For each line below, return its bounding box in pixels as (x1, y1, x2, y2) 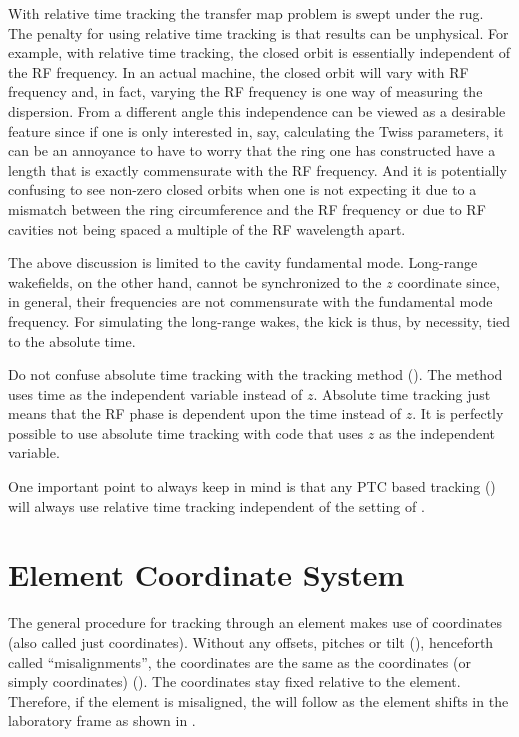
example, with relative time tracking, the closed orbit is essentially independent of (8, 42, 511, 63)
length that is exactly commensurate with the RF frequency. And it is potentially (8, 159, 507, 180)
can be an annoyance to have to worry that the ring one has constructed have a (8, 140, 496, 161)
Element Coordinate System (8, 554, 405, 595)
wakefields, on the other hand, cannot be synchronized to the (8, 271, 382, 292)
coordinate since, (397, 271, 500, 292)
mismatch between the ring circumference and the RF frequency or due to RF (8, 198, 486, 219)
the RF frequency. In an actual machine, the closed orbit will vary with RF (8, 61, 469, 82)
